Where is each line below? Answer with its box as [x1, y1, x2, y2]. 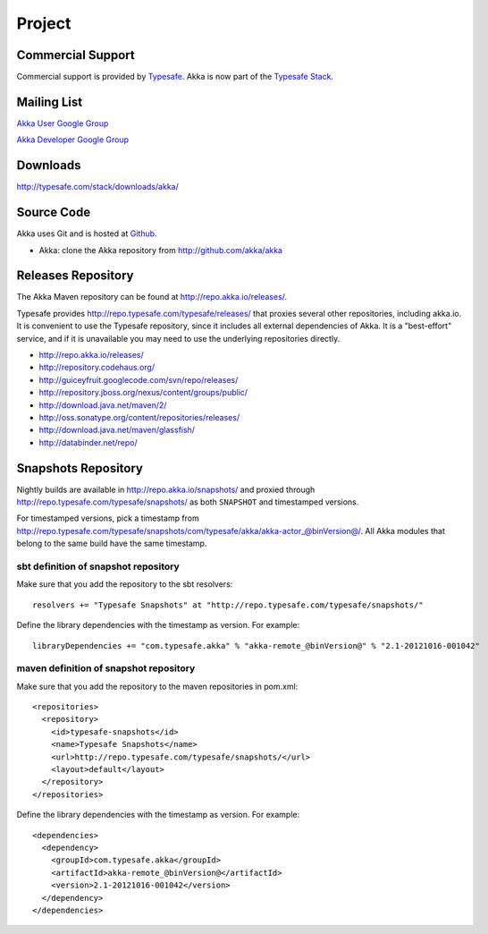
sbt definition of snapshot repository [16, 560, 181, 573]
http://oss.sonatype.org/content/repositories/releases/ [38, 412, 240, 422]
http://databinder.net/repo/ [38, 437, 138, 447]
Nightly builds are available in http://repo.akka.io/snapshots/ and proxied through [16, 484, 316, 495]
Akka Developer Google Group [16, 134, 130, 145]
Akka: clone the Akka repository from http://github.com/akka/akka [38, 244, 283, 255]
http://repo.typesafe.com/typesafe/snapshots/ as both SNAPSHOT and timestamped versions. [16, 497, 359, 507]
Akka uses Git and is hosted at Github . [16, 228, 157, 239]
